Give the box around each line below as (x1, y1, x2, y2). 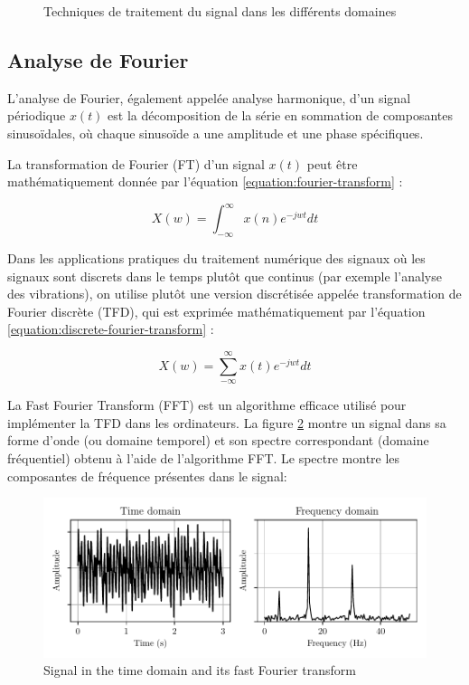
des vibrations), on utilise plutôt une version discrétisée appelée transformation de (7, 284, 462, 303)
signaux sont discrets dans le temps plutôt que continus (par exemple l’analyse (7, 266, 442, 285)
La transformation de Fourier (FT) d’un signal (7, 154, 265, 173)
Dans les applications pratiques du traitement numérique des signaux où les (7, 249, 426, 268)
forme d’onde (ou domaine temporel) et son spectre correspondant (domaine (7, 431, 429, 450)
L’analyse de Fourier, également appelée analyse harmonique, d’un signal (7, 88, 411, 107)
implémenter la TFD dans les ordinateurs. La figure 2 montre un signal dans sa (7, 413, 446, 432)
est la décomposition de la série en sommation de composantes (108, 106, 454, 125)
